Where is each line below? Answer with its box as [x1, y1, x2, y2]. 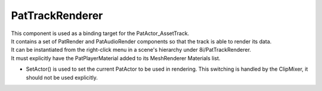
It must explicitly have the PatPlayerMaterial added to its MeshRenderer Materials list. [11, 54, 221, 62]
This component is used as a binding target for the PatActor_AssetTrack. [11, 30, 190, 37]
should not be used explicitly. [26, 74, 98, 81]
